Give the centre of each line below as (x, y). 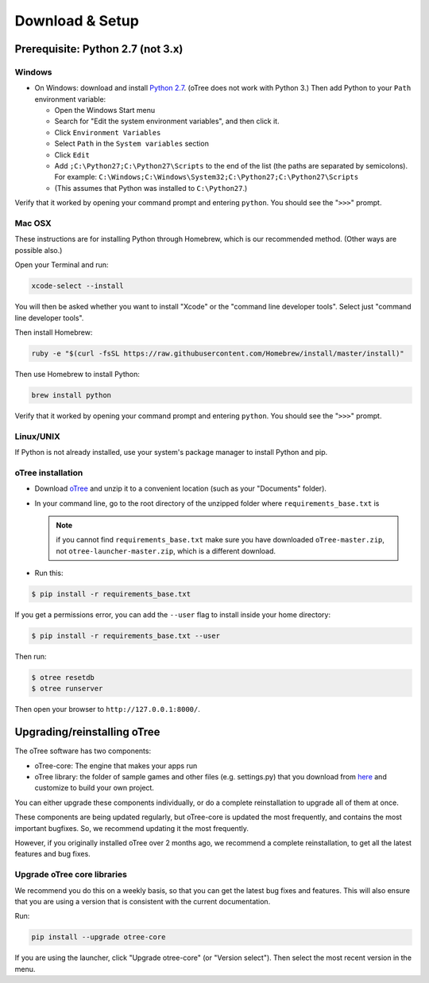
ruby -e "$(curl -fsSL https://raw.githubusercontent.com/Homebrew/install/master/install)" (218, 353)
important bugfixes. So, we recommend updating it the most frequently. (132, 828)
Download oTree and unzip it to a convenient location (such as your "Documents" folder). (181, 488)
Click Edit (72, 154)
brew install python (71, 395)
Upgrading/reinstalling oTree (87, 732)
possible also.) (39, 250)
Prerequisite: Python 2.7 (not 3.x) (99, 49)
